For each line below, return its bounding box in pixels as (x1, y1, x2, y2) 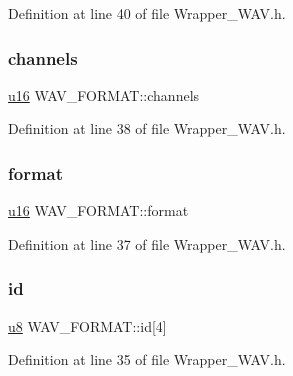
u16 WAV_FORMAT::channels (8, 84, 200, 105)
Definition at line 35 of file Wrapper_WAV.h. (8, 349, 286, 370)
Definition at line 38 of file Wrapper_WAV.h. (8, 118, 286, 139)
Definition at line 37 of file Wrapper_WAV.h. (8, 233, 286, 254)
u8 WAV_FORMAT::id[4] (8, 315, 167, 336)
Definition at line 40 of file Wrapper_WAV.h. (8, 3, 286, 23)
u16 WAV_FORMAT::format (8, 200, 189, 221)
